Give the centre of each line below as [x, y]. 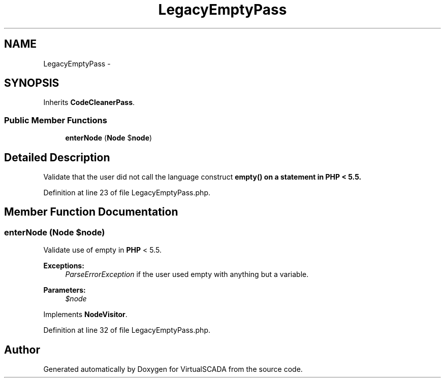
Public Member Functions [56, 120]
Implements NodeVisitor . [85, 315]
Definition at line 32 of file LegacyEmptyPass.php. [127, 330]
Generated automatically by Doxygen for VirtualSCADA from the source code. [173, 369]
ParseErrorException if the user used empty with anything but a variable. [187, 274]
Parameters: [65, 290]
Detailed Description [57, 157]
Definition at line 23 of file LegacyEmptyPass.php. [127, 193]
